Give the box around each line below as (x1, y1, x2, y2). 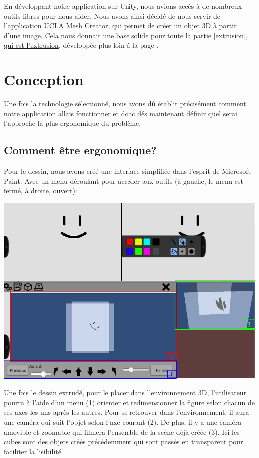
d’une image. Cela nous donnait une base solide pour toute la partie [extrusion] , (4, 30, 248, 40)
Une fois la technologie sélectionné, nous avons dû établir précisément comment (4, 98, 246, 109)
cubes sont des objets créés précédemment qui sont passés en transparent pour (4, 436, 243, 447)
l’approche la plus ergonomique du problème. (4, 118, 141, 128)
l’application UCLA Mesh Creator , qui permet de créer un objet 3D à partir (4, 20, 237, 31)
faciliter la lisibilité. (4, 446, 63, 456)
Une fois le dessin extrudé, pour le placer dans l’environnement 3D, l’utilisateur (4, 387, 247, 398)
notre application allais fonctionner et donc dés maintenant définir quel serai (4, 108, 237, 118)
